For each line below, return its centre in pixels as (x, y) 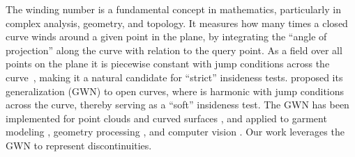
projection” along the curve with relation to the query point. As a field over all (174, 50)
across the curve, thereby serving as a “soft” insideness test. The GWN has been (177, 105)
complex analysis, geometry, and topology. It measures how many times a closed (177, 23)
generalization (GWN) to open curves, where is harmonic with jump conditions (175, 91)
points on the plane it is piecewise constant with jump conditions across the (168, 64)
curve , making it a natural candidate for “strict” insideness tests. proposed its (174, 77)
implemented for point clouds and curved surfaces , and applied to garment (166, 118)
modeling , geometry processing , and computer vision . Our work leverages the (175, 132)
